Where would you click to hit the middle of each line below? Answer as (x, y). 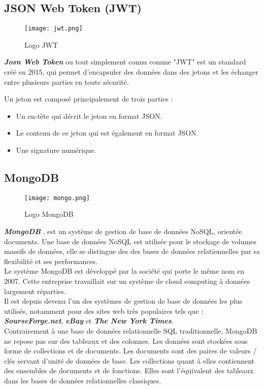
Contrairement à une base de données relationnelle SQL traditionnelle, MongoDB (131, 331)
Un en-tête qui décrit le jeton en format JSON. (89, 116)
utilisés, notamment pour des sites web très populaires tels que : (104, 311)
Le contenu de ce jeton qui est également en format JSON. (107, 133)
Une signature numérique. (56, 150)
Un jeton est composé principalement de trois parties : (89, 99)
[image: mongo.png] (57, 198)
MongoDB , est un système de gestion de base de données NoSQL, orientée (123, 231)
